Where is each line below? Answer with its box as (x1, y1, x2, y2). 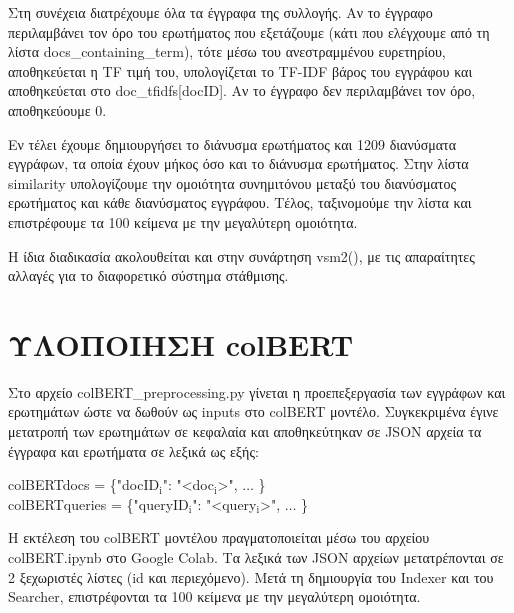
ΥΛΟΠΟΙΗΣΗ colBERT (8, 323, 354, 364)
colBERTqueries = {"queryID (8, 493, 189, 514)
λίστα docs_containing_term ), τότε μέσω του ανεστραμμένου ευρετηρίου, (8, 41, 446, 62)
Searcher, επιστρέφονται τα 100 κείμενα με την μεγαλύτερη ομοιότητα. (8, 586, 421, 607)
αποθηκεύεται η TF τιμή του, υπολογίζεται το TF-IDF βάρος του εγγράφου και (8, 60, 473, 81)
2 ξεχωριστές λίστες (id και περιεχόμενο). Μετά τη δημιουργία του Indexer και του (8, 566, 494, 587)
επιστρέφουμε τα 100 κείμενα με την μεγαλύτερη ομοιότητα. (8, 211, 358, 232)
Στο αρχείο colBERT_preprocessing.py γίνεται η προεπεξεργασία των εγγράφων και (8, 381, 506, 402)
